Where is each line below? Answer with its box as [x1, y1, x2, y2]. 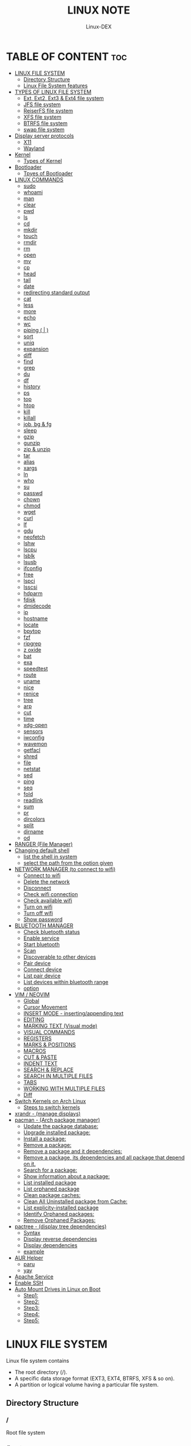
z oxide [23, 646, 42, 653]
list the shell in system [23, 853, 78, 860]
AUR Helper [14, 1254, 43, 1261]
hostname [23, 615, 48, 622]
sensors [23, 727, 43, 735]
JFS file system [23, 101, 61, 108]
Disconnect [23, 884, 52, 891]
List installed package [23, 1179, 76, 1186]
